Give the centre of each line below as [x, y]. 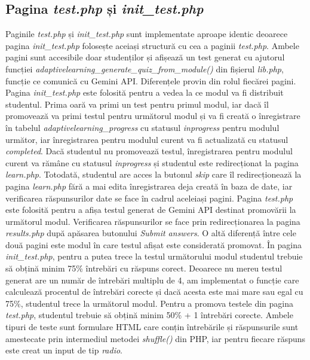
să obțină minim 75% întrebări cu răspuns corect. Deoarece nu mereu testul [144, 268]
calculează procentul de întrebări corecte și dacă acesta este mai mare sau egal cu [154, 292]
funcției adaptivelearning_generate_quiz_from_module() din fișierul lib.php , [145, 68]
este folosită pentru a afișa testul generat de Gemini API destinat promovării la [151, 210]
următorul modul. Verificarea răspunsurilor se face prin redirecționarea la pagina [153, 221]
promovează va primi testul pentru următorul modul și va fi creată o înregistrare [153, 116]
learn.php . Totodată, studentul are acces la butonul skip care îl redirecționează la [154, 174]
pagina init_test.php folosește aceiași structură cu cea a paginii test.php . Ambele [152, 45]
